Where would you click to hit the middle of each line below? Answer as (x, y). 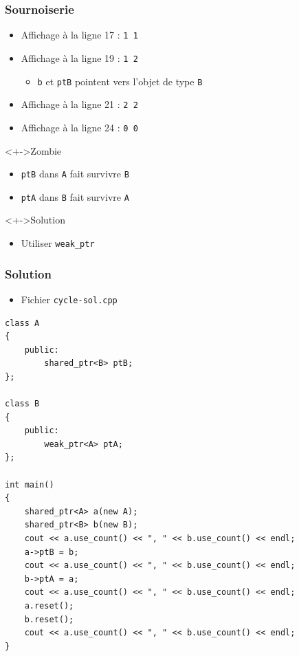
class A (22, 323)
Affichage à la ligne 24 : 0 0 (79, 127)
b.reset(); (49, 619)
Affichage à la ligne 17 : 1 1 (79, 35)
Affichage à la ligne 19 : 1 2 (79, 57)
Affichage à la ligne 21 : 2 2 (79, 104)
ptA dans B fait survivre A (75, 196)
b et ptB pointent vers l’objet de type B (120, 81)
